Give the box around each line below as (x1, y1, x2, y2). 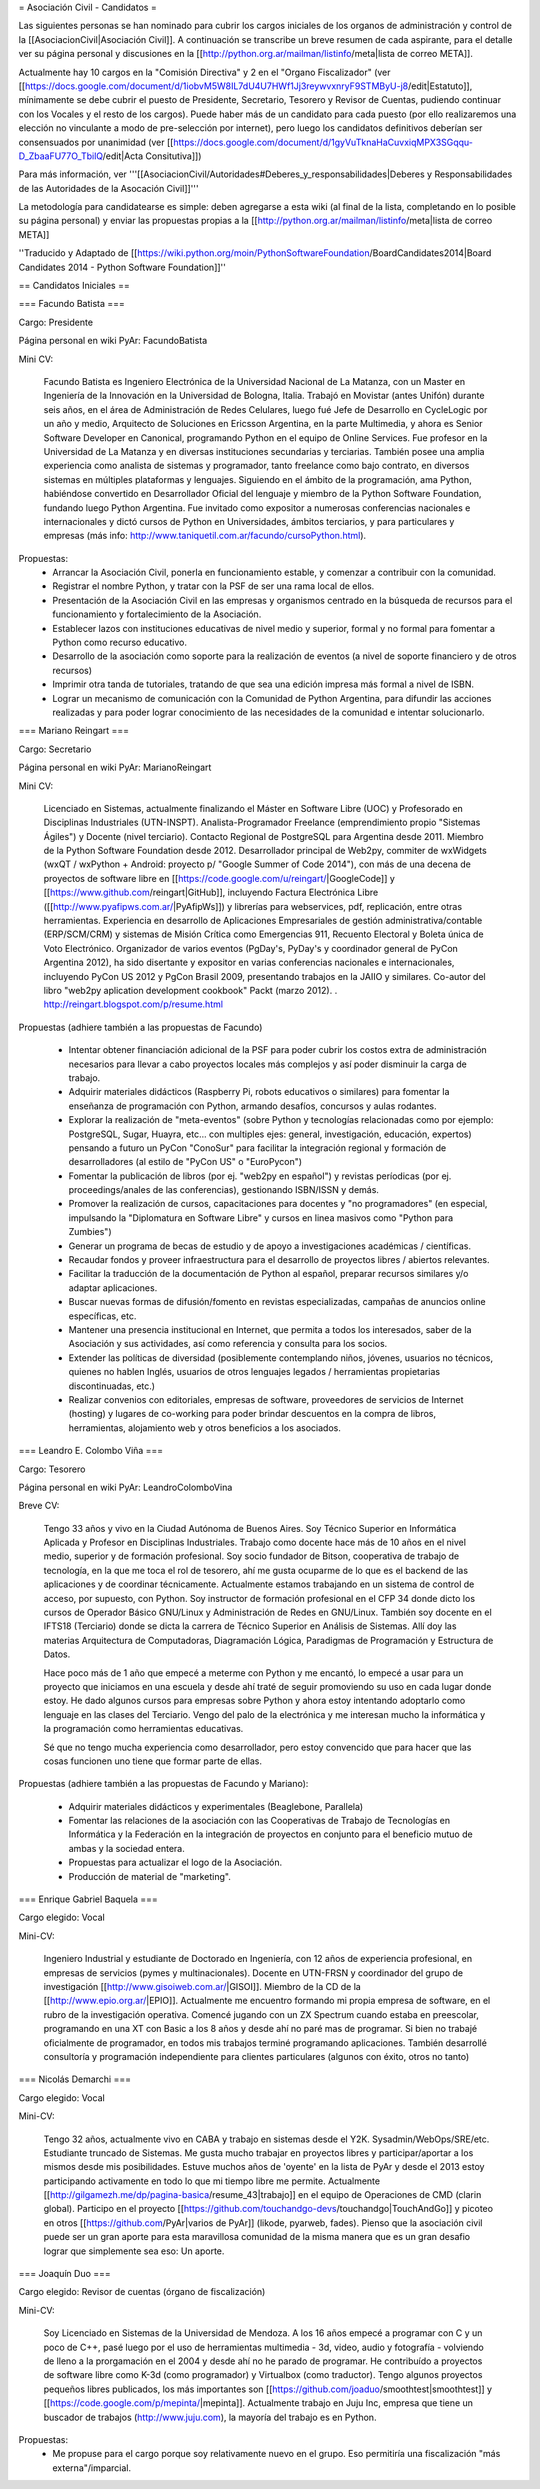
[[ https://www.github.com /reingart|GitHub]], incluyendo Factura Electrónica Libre (43, 886, 379, 899)
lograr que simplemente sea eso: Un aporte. (43, 2245, 225, 2257)
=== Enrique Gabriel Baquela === (18, 1893, 159, 1905)
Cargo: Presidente (18, 316, 94, 328)
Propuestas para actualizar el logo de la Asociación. (68, 1856, 283, 1869)
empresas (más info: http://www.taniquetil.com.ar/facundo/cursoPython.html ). (43, 530, 367, 542)
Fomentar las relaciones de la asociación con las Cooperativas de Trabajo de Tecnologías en (68, 1815, 451, 1827)
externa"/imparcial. (52, 2461, 132, 2474)
